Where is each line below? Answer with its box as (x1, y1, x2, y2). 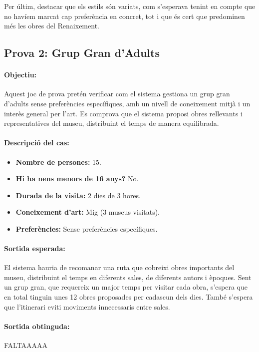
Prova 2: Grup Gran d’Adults (4, 45, 160, 60)
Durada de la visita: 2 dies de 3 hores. (15, 190, 141, 200)
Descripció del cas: (4, 137, 69, 148)
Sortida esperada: (4, 243, 65, 254)
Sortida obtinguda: (4, 321, 70, 331)
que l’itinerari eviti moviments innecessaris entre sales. (4, 301, 170, 312)
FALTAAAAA (4, 340, 48, 351)
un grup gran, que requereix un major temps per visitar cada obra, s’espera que (4, 282, 248, 292)
